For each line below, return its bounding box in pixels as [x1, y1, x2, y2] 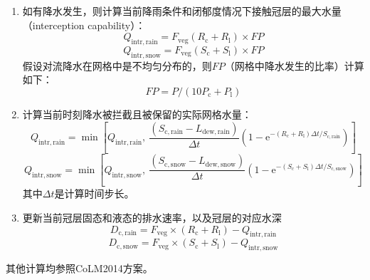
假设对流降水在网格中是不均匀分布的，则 [22, 58, 212, 73]
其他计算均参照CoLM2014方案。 [6, 261, 153, 276]
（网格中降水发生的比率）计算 [224, 58, 364, 73]
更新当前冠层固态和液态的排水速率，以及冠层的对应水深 [22, 209, 282, 224]
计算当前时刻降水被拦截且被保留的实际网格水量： [22, 106, 252, 121]
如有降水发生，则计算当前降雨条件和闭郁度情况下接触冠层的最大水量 [22, 4, 342, 18]
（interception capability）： [22, 17, 146, 32]
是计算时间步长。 [54, 186, 134, 201]
